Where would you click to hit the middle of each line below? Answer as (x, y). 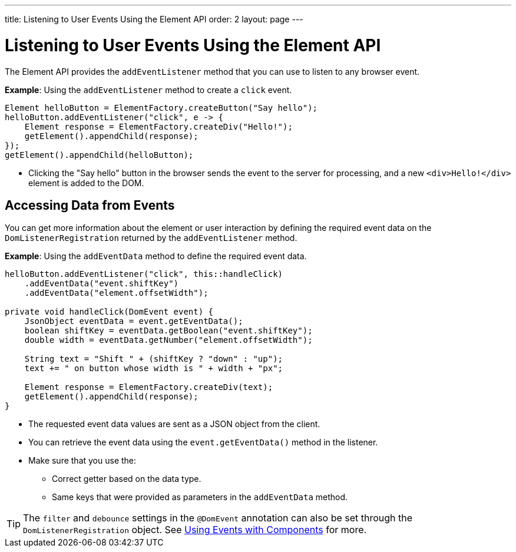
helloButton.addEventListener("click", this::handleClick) (144, 274)
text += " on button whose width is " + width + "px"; (154, 368)
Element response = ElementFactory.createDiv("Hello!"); (158, 126)
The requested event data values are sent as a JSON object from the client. (174, 424)
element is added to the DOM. (86, 183)
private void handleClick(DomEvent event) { (109, 312)
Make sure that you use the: (82, 461)
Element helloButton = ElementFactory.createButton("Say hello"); (161, 108)
